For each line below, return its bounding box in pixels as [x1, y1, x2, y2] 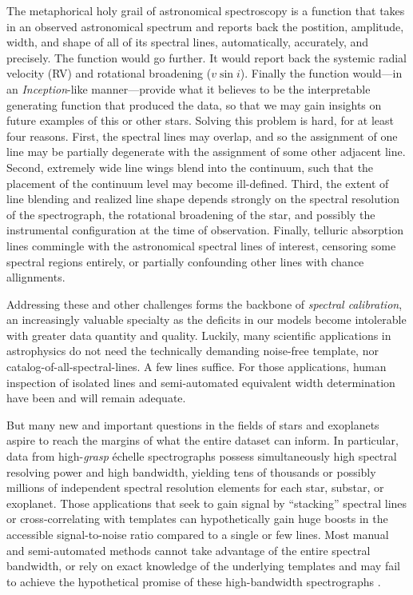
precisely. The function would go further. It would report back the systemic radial [6, 49, 407, 66]
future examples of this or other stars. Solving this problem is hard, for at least [6, 112, 395, 129]
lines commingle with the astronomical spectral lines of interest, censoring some [6, 237, 396, 254]
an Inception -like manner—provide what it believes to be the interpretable [6, 80, 371, 97]
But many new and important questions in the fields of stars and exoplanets [6, 416, 379, 433]
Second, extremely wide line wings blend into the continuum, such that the [6, 158, 374, 175]
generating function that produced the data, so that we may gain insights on [6, 96, 382, 113]
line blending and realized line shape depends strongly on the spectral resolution [6, 190, 400, 207]
